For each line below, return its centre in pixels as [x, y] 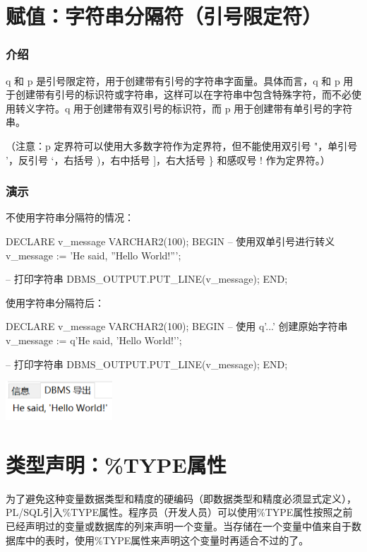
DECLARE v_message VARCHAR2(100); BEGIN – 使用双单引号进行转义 [170, 241]
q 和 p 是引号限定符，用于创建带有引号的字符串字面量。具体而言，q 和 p [173, 80]
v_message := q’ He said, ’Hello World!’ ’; [94, 340]
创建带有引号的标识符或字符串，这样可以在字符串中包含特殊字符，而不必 [183, 94]
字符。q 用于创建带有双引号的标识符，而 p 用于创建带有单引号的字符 [194, 108]
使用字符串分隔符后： [55, 302]
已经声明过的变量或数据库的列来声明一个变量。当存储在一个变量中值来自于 [179, 526]
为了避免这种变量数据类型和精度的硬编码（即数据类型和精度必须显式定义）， [181, 498]
